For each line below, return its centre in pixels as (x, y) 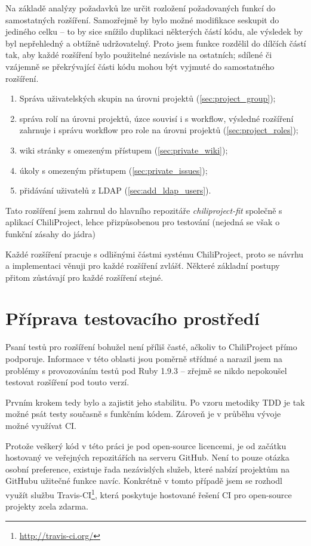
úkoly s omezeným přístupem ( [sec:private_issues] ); (113, 170)
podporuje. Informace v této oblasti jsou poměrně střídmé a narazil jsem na (144, 358)
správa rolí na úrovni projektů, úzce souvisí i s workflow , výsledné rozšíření (156, 118)
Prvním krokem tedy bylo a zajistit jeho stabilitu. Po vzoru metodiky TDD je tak (155, 402)
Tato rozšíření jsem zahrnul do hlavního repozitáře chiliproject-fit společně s (144, 210)
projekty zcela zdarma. (47, 506)
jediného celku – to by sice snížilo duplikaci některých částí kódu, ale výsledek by (154, 31)
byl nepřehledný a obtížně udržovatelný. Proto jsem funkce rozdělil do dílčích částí (156, 43)
